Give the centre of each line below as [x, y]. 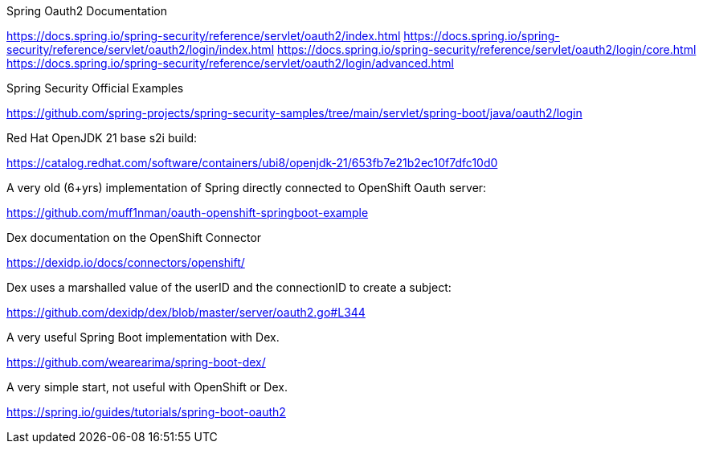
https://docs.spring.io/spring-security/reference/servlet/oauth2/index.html [204, 36]
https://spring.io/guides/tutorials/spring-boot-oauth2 [146, 412]
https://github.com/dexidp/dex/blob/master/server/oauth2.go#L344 [186, 312]
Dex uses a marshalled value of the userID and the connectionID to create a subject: [229, 287]
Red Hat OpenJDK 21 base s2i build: [102, 138]
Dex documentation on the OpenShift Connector [134, 237]
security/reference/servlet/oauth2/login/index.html [141, 49]
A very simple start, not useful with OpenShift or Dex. [147, 387]
